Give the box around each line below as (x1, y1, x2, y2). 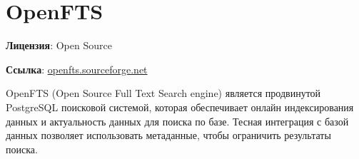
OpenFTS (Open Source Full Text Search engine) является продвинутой (6, 86, 321, 101)
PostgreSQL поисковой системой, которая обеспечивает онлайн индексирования (6, 99, 354, 114)
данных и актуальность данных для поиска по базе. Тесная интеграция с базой (6, 113, 349, 128)
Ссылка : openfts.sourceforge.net (6, 61, 148, 76)
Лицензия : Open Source (6, 38, 112, 53)
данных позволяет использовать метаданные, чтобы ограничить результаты (6, 128, 331, 143)
